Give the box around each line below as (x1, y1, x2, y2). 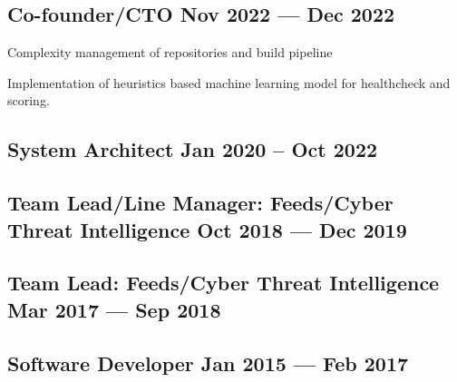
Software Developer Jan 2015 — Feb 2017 (7, 348, 409, 377)
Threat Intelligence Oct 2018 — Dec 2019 (7, 215, 407, 243)
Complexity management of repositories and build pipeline (7, 43, 333, 62)
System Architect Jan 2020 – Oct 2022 (7, 135, 378, 163)
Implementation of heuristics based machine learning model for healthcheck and (7, 73, 451, 92)
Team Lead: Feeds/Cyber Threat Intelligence (7, 269, 440, 297)
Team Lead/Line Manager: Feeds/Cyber (7, 189, 394, 217)
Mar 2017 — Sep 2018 (7, 295, 221, 323)
